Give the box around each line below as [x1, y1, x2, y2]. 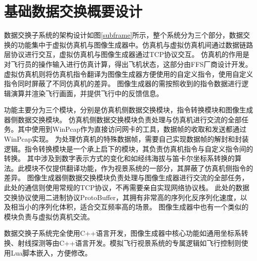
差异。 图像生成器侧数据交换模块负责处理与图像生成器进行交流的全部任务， [4, 172, 249, 183]
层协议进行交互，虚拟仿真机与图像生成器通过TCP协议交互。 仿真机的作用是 [4, 49, 250, 59]
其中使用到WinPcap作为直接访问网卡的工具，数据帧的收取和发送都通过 [17, 124, 247, 134]
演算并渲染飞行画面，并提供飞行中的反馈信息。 [10, 88, 163, 98]
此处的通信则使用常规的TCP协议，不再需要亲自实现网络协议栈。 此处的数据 [4, 182, 250, 193]
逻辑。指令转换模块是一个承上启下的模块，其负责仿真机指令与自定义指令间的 [4, 143, 253, 154]
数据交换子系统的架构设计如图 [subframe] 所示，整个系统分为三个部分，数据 [4, 30, 243, 40]
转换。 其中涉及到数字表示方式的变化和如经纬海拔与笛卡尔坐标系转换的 [4, 153, 235, 163]
